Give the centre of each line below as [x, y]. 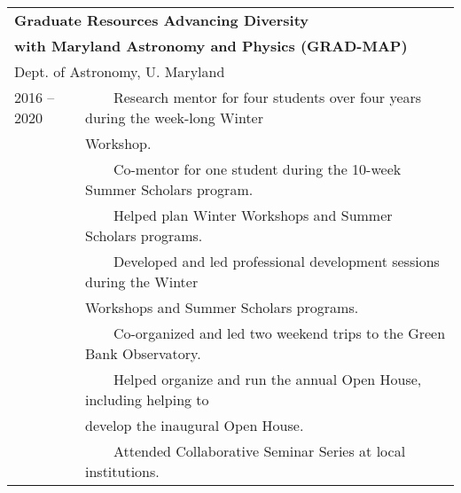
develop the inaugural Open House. [194, 425]
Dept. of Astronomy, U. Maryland [120, 71]
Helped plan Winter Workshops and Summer [253, 215]
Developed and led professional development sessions [276, 261]
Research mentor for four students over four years [267, 97]
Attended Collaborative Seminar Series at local [259, 451]
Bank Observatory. [143, 353]
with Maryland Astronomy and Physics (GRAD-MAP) [211, 46]
